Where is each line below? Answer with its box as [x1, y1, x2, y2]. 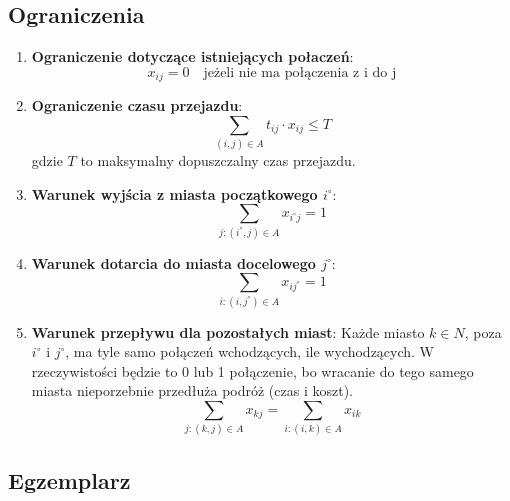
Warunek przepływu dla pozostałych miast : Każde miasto [31, 321, 425, 342]
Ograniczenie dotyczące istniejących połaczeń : [31, 46, 354, 67]
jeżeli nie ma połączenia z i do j [203, 65, 397, 80]
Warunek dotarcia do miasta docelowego [31, 252, 316, 273]
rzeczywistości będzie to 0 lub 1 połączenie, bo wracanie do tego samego [31, 360, 474, 381]
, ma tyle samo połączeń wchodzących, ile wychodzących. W [65, 341, 435, 362]
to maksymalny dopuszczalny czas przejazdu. [80, 150, 356, 171]
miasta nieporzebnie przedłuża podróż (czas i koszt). [31, 380, 353, 401]
